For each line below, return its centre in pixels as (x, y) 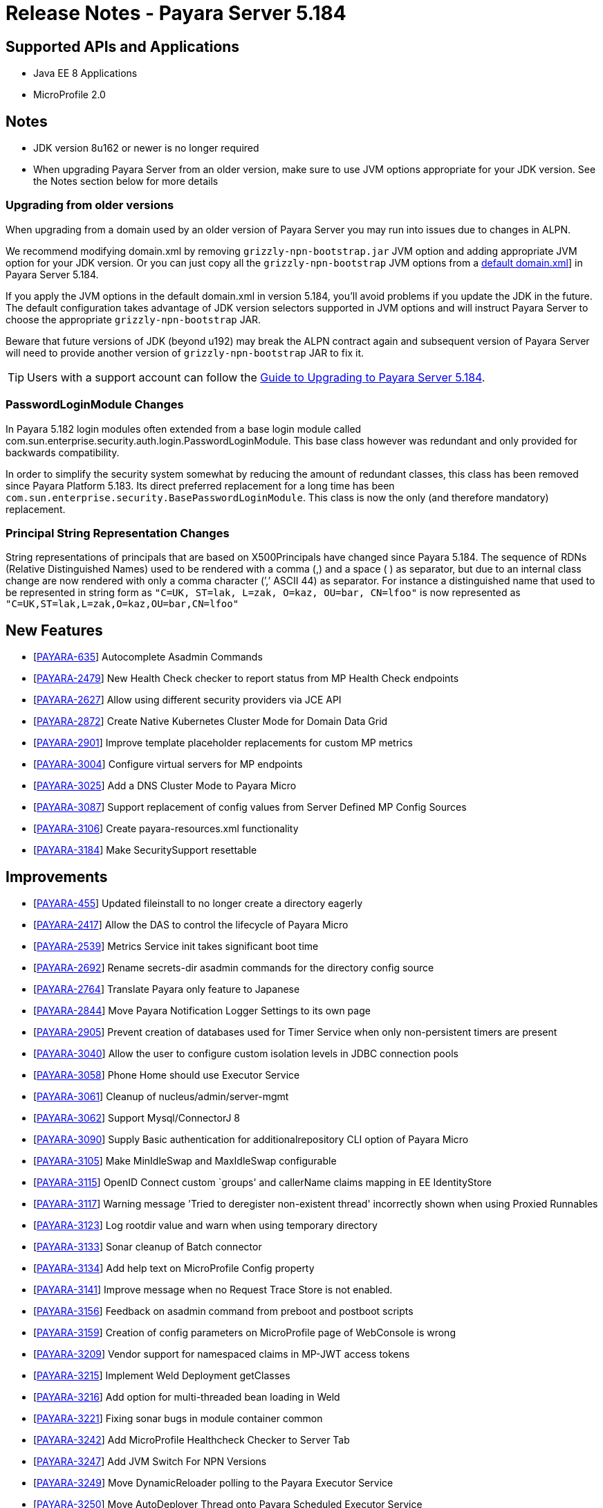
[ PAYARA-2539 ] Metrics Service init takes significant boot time (176, 946)
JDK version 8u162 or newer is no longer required (146, 148)
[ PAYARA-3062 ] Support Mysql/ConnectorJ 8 (137, 1117)
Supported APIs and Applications (123, 46)
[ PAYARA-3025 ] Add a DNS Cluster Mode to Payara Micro (165, 786)
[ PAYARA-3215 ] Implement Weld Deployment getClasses (162, 1375)
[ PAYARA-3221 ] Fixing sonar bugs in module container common (178, 1418)
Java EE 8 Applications (85, 73)
